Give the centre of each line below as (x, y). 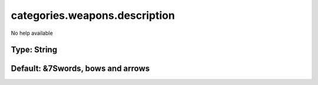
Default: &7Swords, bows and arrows (80, 69)
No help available (32, 33)
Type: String (34, 50)
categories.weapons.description (93, 15)
